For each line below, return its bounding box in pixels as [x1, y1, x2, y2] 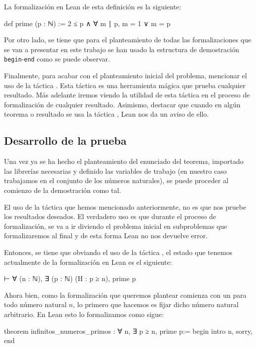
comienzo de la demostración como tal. [4, 185, 121, 195]
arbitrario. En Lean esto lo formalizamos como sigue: [4, 309, 164, 319]
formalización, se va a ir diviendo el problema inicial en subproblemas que [4, 221, 227, 231]
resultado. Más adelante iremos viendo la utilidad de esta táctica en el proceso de [4, 90, 250, 100]
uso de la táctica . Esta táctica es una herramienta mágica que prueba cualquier [4, 80, 246, 90]
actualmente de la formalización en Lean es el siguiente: [4, 256, 172, 267]
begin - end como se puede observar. [4, 54, 110, 64]
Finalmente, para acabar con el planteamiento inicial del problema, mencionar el [4, 70, 247, 81]
